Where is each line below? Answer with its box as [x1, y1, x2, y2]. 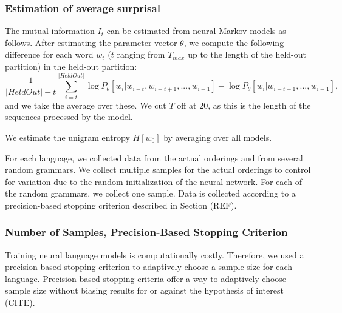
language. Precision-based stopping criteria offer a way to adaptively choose [5, 272, 287, 284]
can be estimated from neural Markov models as [106, 24, 286, 37]
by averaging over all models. [163, 130, 272, 143]
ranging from [117, 48, 165, 61]
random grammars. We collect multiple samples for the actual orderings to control [5, 163, 311, 176]
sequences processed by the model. [5, 110, 133, 123]
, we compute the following [183, 36, 284, 49]
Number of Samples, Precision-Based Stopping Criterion [5, 224, 288, 240]
